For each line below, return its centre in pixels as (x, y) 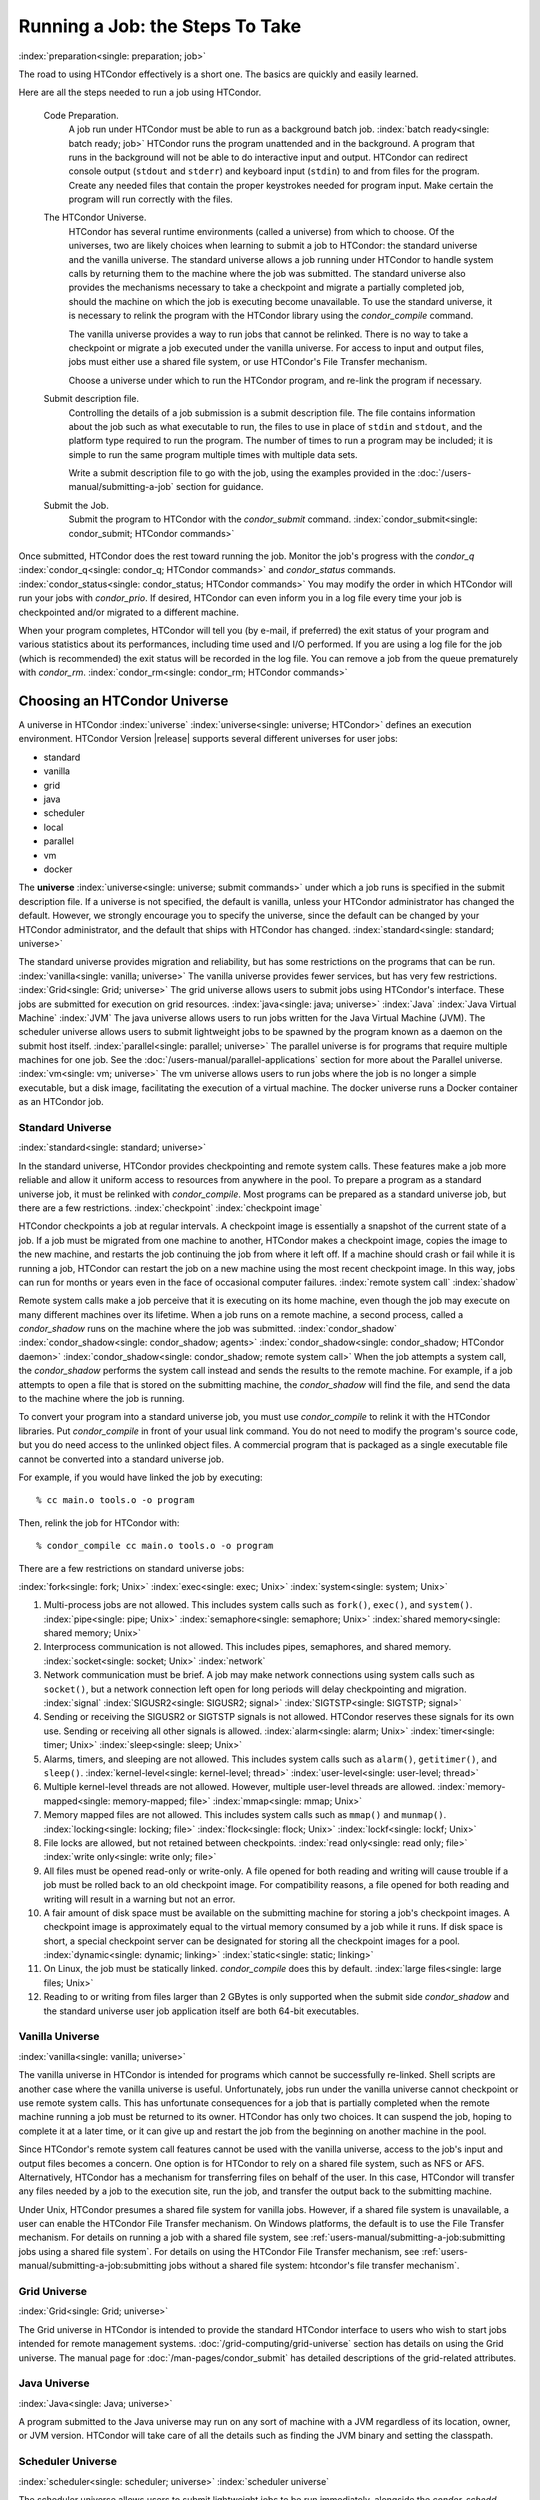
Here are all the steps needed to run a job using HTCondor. (140, 92)
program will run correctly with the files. (151, 199)
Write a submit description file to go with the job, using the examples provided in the (242, 473)
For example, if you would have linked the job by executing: (141, 1477)
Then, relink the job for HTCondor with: (99, 1522)
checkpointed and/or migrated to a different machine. (129, 612)
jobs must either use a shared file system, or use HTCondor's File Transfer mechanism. (248, 362)
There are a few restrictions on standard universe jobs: (131, 1568)
